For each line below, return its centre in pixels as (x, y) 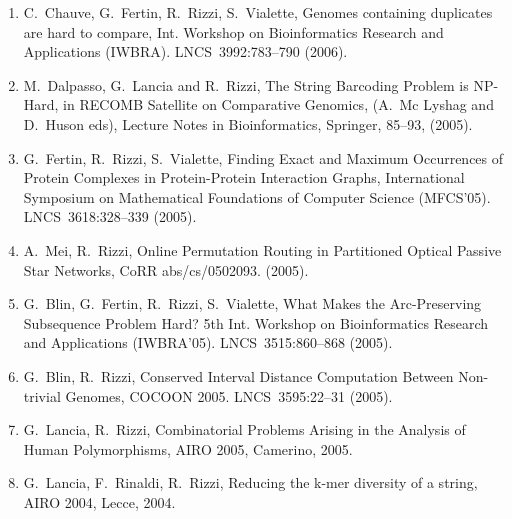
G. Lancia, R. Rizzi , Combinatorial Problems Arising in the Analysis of (244, 429)
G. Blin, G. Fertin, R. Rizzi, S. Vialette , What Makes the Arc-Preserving (252, 303)
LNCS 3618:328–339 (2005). (110, 216)
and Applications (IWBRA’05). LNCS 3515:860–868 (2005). (208, 342)
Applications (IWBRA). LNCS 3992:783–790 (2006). (185, 51)
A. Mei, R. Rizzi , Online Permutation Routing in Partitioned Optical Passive (262, 249)
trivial (42, 395)
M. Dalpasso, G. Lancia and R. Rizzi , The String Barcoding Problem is (246, 84)
